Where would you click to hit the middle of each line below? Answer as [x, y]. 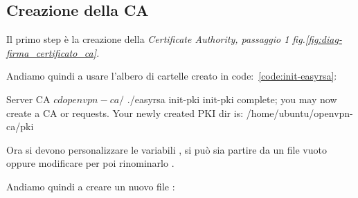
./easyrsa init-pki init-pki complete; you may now [232, 99]
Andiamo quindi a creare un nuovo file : [91, 186]
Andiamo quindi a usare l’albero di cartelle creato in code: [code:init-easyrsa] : [172, 76]
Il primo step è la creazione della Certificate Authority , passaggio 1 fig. [156, 39]
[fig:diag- [323, 39]
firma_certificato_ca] [51, 52]
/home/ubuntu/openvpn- [299, 112]
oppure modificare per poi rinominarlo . [90, 163]
